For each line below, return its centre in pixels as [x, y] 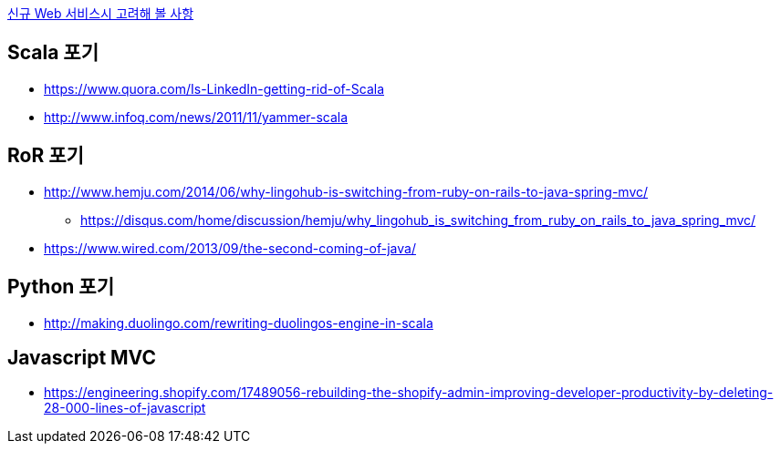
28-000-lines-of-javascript [125, 408]
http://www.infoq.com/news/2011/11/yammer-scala [196, 117]
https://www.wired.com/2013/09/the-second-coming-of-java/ [230, 248]
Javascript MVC [82, 357]
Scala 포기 [53, 53]
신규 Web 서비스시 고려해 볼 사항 [101, 13]
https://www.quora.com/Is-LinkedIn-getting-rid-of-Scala [214, 88]
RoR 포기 [46, 156]
